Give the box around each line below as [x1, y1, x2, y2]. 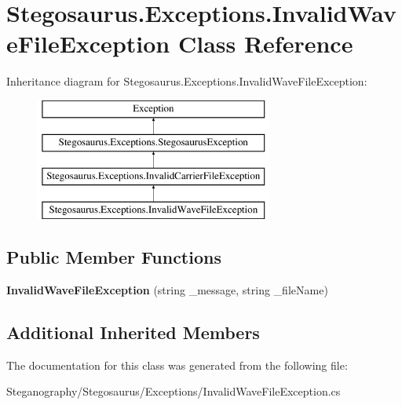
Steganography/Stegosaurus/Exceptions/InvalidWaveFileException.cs [6, 383, 341, 400]
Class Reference [177, 27, 353, 60]
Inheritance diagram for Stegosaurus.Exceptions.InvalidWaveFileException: [6, 73, 367, 89]
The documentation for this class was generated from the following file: [6, 356, 348, 373]
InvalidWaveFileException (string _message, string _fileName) [6, 281, 328, 297]
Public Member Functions [6, 245, 221, 269]
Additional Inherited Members [6, 319, 260, 344]
